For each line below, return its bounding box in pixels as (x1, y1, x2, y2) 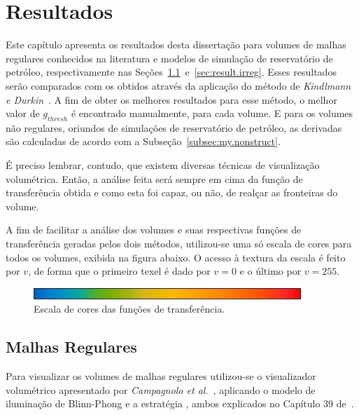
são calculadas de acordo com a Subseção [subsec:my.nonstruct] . (6, 134, 281, 149)
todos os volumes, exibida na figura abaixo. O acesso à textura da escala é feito (6, 250, 346, 264)
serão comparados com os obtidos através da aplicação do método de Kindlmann (6, 78, 351, 93)
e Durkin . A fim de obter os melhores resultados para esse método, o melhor (6, 92, 337, 107)
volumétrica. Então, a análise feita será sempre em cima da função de (6, 171, 303, 186)
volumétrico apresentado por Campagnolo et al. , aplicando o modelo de (6, 382, 316, 397)
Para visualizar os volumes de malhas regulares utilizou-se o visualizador (6, 369, 316, 383)
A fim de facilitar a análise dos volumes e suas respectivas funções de (6, 222, 302, 237)
